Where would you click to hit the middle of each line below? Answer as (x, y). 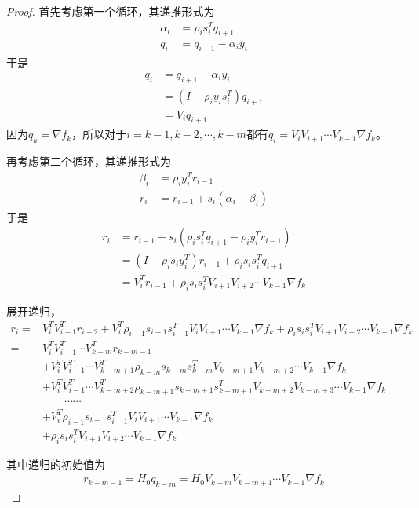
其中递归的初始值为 (56, 464)
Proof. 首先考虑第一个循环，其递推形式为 (111, 11)
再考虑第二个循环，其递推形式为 (89, 161)
